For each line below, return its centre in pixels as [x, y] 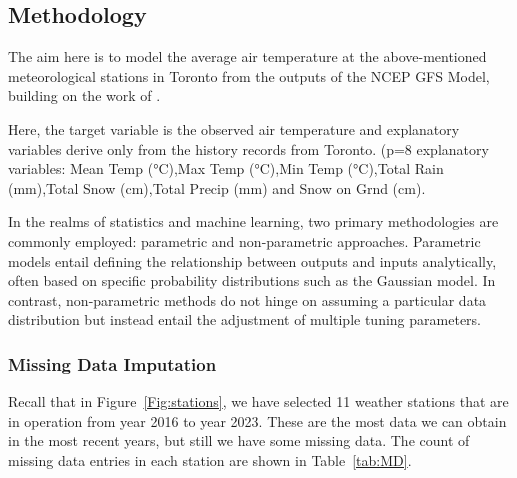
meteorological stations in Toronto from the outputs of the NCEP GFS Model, [249, 75]
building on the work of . [84, 95]
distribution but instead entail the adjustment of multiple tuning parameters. [244, 319]
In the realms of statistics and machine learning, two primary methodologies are [253, 221]
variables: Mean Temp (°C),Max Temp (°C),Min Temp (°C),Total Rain [226, 168]
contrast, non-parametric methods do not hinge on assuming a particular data [247, 299]
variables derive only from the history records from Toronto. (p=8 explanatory [248, 148]
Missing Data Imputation [112, 363]
